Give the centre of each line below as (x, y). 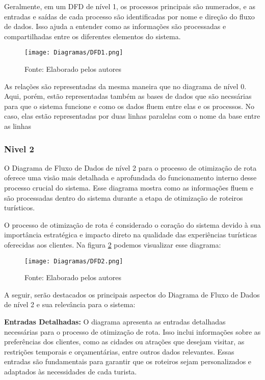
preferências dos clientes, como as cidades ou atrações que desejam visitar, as (124, 342)
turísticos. (20, 208)
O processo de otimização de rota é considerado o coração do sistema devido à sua (132, 224)
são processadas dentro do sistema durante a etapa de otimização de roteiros (124, 197)
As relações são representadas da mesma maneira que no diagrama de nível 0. (125, 86)
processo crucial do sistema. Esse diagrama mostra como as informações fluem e (129, 187)
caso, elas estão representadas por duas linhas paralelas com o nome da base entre (132, 116)
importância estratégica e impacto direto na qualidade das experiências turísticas (131, 235)
